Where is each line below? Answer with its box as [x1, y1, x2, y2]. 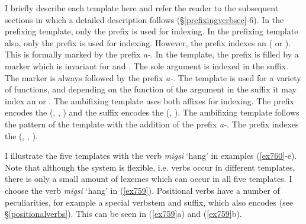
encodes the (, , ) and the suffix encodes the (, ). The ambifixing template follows [5, 106, 299, 119]
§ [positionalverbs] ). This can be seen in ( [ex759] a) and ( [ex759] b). [5, 207, 242, 220]
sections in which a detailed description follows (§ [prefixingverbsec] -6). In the [5, 13, 284, 25]
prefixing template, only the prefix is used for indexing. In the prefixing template [5, 25, 298, 37]
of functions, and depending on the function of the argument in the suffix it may [5, 83, 297, 95]
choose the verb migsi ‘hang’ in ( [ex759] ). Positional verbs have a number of [5, 184, 280, 196]
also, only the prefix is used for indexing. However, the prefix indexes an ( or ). [5, 36, 291, 49]
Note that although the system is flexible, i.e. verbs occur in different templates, [5, 161, 295, 173]
